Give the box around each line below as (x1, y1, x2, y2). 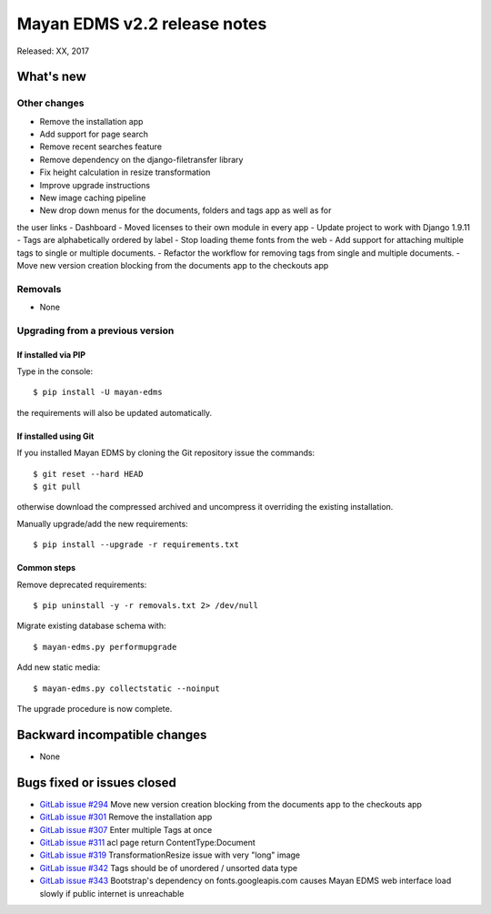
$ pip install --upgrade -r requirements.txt (33, 540, 240, 550)
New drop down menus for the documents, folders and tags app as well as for (39, 205, 332, 216)
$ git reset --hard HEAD (33, 469, 144, 479)
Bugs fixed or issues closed (16, 775, 177, 790)
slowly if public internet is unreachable (39, 888, 185, 899)
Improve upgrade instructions (39, 179, 150, 190)
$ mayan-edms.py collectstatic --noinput (33, 683, 220, 694)
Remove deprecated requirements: (16, 579, 147, 590)
